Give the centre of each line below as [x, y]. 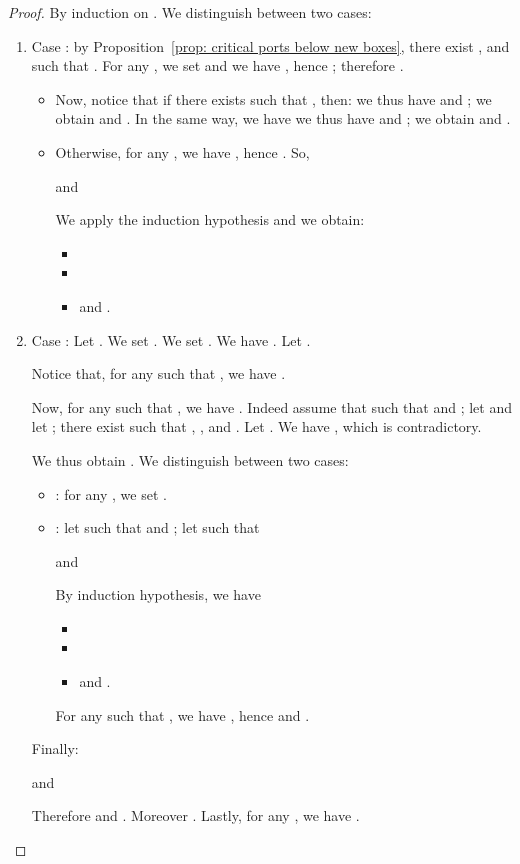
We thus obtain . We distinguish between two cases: [190, 459]
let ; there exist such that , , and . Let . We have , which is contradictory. [256, 426]
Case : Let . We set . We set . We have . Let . [171, 339]
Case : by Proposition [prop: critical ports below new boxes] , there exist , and [270, 45]
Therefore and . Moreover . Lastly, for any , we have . [195, 815]
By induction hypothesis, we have [158, 594]
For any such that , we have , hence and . [182, 714]
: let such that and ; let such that [157, 527]
